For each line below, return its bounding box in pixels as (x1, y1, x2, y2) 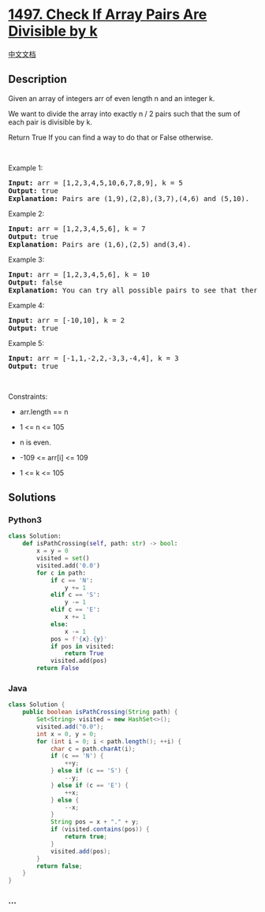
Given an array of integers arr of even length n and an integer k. (8, 93, 215, 103)
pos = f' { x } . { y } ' (50, 635, 108, 643)
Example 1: (8, 163, 43, 173)
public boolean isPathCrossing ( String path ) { (22, 708, 178, 717)
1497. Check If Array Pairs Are (8, 6, 207, 24)
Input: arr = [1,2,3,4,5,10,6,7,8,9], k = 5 (8, 178, 184, 187)
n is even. (19, 437, 51, 447)
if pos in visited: (50, 642, 114, 650)
